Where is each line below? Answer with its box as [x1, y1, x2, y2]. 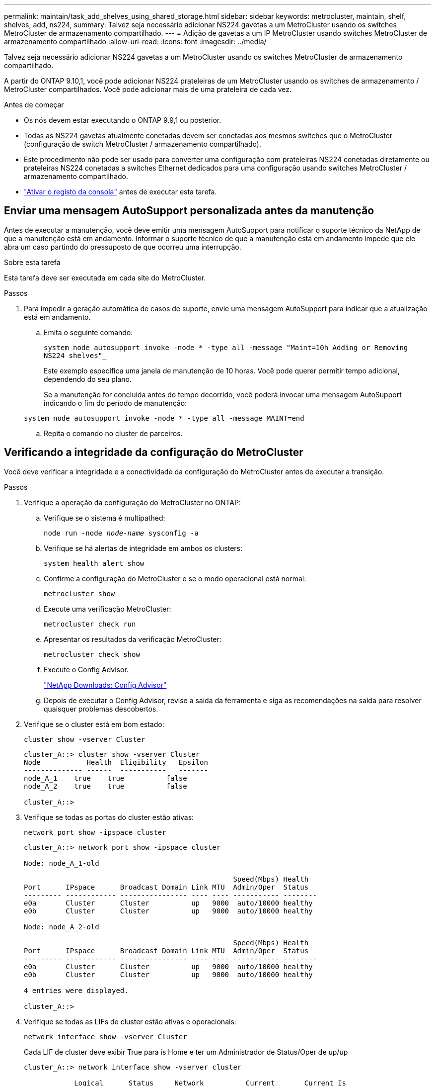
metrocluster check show [44, 650, 140, 658]
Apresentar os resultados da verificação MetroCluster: [44, 634, 221, 643]
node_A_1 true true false [24, 774, 187, 782]
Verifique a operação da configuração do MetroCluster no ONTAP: [24, 498, 241, 507]
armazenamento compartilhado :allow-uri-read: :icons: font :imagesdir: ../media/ [4, 37, 267, 46]
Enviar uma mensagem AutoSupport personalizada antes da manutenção [4, 204, 374, 217]
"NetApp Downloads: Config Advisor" [44, 680, 167, 689]
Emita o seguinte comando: [44, 328, 133, 337]
